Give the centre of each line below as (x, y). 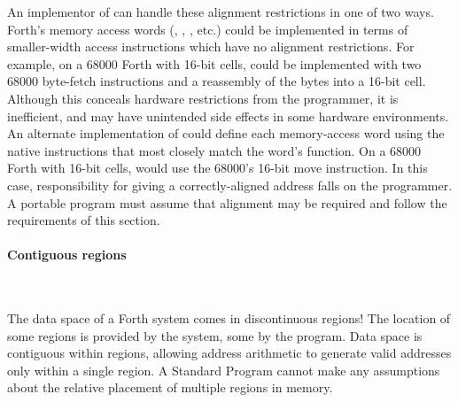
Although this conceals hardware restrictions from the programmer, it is (203, 98)
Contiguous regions (67, 255)
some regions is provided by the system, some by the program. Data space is (215, 335)
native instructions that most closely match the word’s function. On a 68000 (214, 150)
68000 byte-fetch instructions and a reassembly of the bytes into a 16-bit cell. (217, 81)
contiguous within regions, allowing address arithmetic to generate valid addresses (229, 353)
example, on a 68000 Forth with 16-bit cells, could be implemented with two (214, 63)
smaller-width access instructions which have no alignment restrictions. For (211, 46)
